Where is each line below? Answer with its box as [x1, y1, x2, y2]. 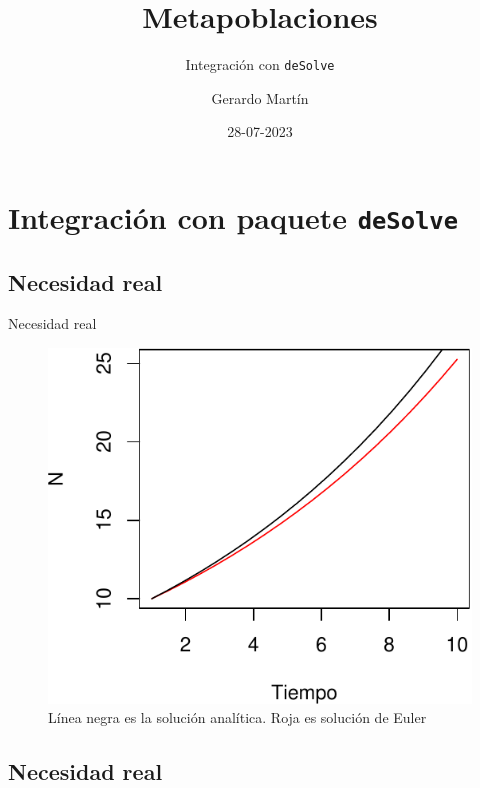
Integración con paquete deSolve [8, 196, 458, 237]
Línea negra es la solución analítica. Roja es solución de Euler [48, 707, 427, 728]
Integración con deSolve [185, 54, 335, 75]
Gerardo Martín [211, 87, 309, 108]
